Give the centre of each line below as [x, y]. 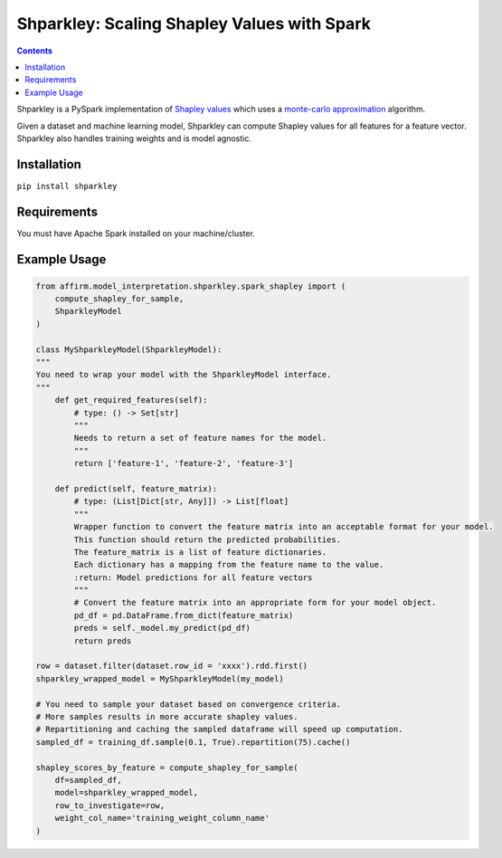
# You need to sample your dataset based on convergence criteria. [189, 704]
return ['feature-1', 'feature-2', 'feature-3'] [184, 463]
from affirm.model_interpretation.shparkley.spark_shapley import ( [191, 286]
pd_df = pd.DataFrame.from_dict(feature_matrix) [184, 615]
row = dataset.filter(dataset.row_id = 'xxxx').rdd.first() [172, 666]
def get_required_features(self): [131, 400]
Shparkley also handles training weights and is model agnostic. [134, 138]
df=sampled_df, [88, 780]
